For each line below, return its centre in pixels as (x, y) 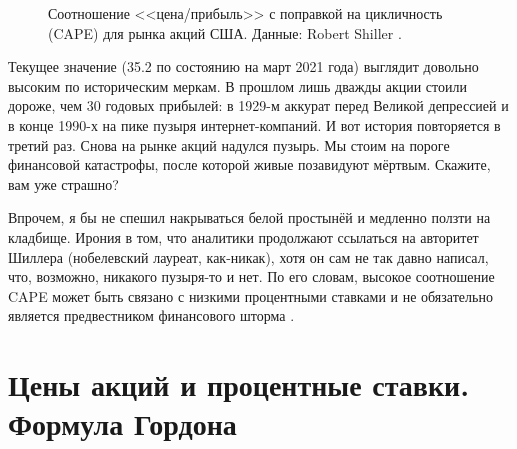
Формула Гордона (122, 423)
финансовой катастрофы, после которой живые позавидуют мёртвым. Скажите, (249, 164)
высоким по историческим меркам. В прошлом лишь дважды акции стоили (237, 85)
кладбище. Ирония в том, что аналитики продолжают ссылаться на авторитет (243, 236)
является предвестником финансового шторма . (151, 315)
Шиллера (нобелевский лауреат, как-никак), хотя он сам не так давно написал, (248, 256)
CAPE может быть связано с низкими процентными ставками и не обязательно (250, 295)
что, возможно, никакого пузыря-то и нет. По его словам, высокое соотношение (251, 276)
